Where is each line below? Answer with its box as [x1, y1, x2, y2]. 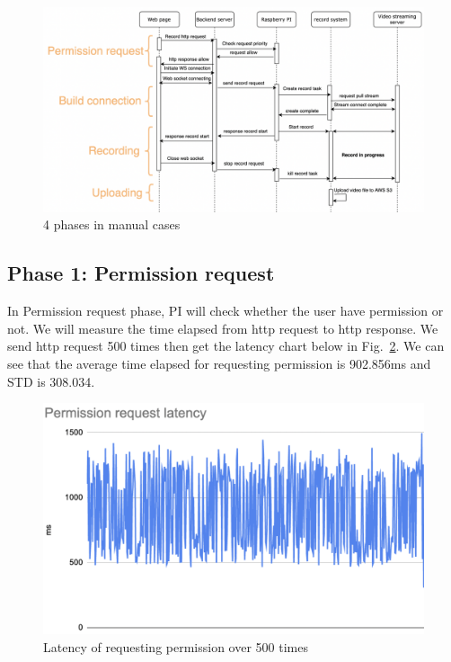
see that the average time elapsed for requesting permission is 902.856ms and [7, 353, 431, 372]
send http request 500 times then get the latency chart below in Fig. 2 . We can [7, 336, 445, 355]
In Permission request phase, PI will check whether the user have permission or [7, 301, 444, 320]
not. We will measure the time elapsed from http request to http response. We [7, 318, 438, 337]
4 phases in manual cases [43, 215, 181, 234]
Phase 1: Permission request [7, 259, 275, 287]
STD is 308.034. [7, 371, 95, 390]
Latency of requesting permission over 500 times [43, 637, 308, 656]
